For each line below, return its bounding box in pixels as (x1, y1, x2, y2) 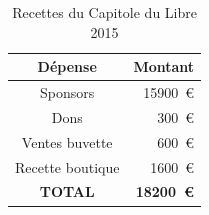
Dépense (37, 56, 97, 77)
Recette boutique (15, 156, 120, 177)
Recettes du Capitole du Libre (12, 2, 197, 22)
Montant (133, 56, 195, 77)
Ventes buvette (21, 131, 113, 152)
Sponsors (40, 82, 95, 103)
